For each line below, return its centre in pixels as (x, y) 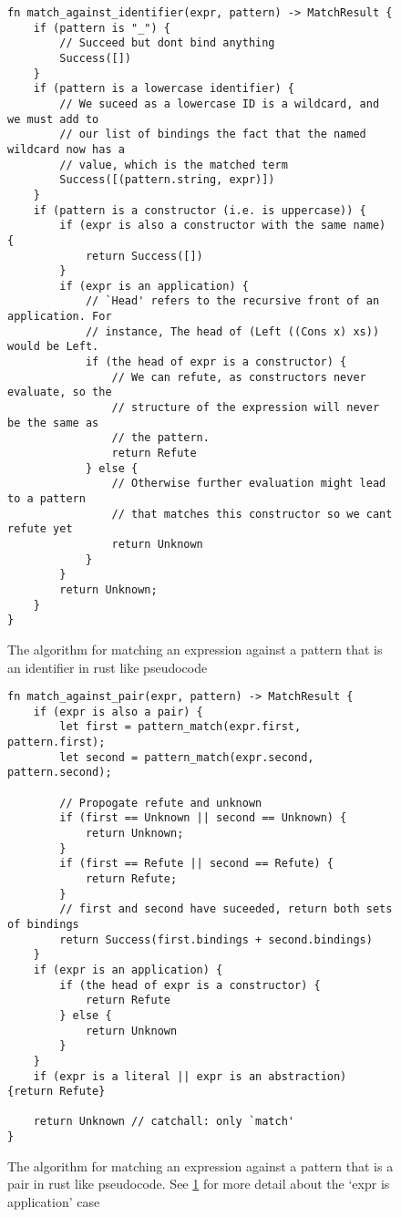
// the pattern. (160, 438)
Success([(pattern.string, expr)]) (167, 180)
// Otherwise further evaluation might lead (249, 484)
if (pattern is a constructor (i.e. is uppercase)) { (200, 210)
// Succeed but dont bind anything (167, 43)
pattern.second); (60, 773)
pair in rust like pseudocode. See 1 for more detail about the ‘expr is (199, 1184)
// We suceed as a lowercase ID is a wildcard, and (220, 103)
